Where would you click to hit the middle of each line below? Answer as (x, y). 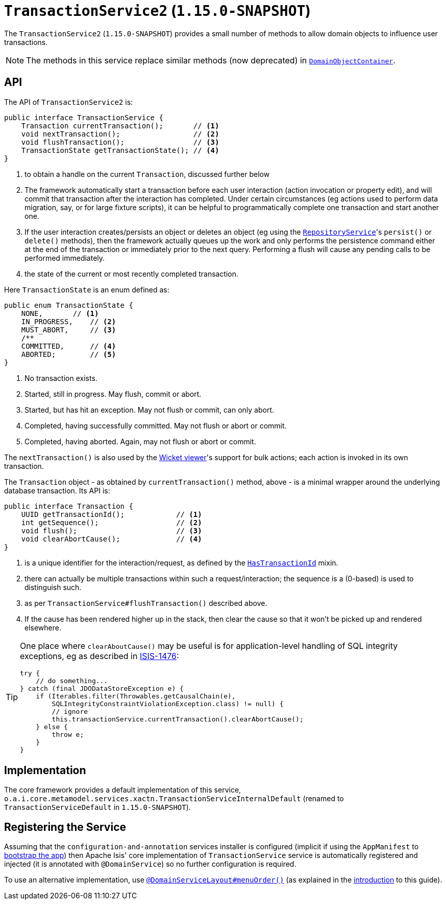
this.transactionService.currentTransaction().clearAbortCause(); (178, 719)
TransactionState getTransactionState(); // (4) (120, 150)
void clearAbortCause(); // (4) (111, 539)
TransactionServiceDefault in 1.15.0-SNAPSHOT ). (97, 807)
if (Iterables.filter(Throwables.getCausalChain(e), (136, 696)
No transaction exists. (61, 378)
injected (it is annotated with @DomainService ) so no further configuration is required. (150, 864)
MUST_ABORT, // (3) (69, 330)
